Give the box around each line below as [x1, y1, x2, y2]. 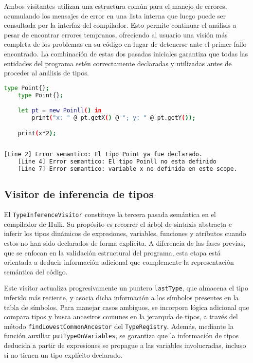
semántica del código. [4, 266, 68, 276]
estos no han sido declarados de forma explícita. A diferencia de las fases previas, [4, 237, 246, 248]
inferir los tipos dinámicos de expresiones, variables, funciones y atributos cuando [4, 228, 246, 238]
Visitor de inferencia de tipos [4, 186, 154, 201]
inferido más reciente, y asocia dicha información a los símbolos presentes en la [4, 292, 239, 303]
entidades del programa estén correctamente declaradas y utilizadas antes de [4, 58, 232, 68]
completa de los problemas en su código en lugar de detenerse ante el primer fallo [4, 39, 247, 49]
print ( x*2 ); [18, 129, 56, 137]
